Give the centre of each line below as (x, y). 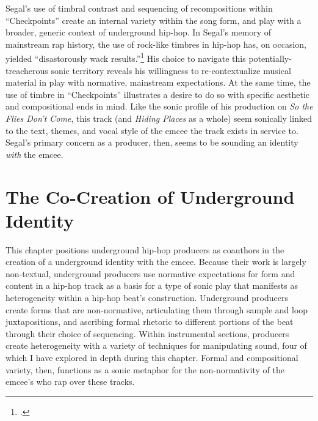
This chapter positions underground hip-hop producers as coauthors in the (145, 249)
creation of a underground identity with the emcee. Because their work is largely (156, 262)
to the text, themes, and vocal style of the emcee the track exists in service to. (152, 130)
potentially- (270, 58)
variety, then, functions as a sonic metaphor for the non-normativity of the (145, 369)
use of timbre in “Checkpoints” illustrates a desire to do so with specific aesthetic (158, 94)
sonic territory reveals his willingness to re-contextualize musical (171, 70)
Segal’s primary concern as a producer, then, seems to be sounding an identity (152, 142)
